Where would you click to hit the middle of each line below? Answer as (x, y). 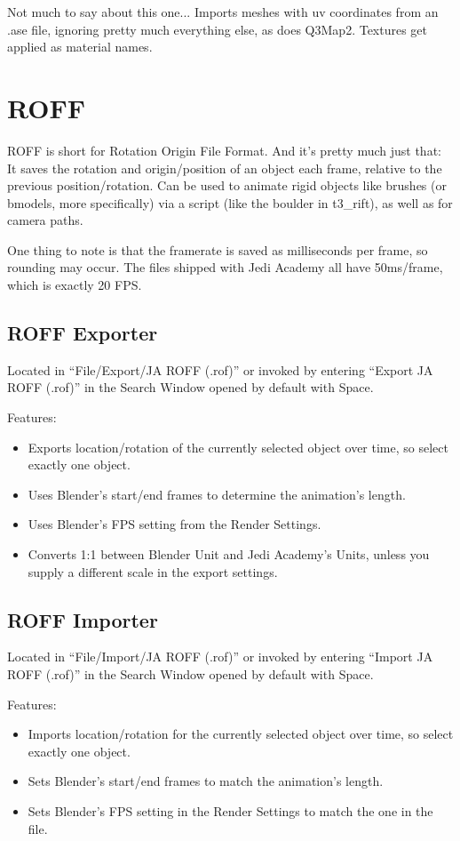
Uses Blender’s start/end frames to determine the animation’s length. (217, 494)
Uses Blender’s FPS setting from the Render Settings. (174, 524)
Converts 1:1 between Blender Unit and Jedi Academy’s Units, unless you (229, 554)
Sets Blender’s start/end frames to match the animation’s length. (206, 781)
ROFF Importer (83, 619)
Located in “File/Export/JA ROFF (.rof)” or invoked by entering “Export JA (220, 369)
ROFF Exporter (83, 333)
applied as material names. (80, 47)
